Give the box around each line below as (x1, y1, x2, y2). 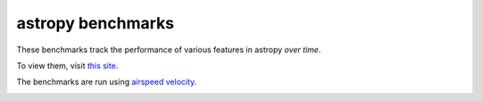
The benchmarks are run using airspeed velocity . (16, 76, 197, 88)
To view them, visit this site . (16, 60, 119, 71)
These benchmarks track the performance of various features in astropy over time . (16, 44, 321, 55)
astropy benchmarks (16, 13, 174, 33)
